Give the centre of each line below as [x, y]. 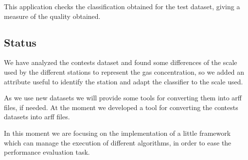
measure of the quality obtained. [52, 16]
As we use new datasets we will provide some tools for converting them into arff [123, 98]
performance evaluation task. [47, 152]
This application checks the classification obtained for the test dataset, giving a [122, 6]
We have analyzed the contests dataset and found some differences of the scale [121, 62]
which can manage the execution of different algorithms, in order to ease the [118, 142]
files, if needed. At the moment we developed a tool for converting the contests [121, 107]
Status [20, 42]
